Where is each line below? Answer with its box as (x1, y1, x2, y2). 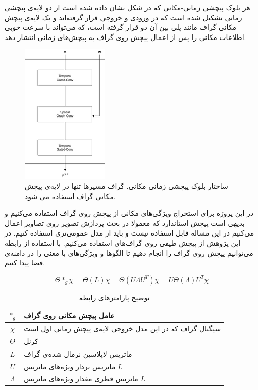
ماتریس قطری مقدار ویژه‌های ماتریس (24, 373, 138, 384)
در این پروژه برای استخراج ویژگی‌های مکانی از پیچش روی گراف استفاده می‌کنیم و (5, 208, 253, 218)
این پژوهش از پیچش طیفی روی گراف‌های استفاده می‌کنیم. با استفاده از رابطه (5, 237, 241, 248)
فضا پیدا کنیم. (5, 257, 45, 268)
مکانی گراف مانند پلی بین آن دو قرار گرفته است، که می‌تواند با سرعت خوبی (5, 22, 237, 32)
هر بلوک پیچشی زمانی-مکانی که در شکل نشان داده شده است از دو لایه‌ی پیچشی (5, 2, 250, 12)
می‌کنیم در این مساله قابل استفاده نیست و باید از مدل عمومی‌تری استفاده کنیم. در (5, 227, 254, 238)
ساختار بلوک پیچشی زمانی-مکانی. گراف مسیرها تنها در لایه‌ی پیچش (25, 180, 228, 191)
